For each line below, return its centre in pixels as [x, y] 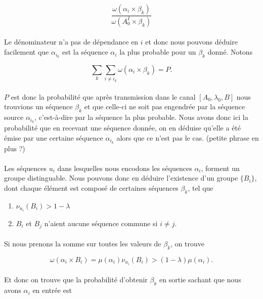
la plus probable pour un [158, 52]
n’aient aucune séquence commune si [101, 223]
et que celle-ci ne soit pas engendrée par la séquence [165, 106]
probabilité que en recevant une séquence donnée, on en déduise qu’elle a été [123, 128]
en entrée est [52, 290]
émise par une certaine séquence [54, 137]
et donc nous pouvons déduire [191, 42]
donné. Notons [230, 52]
